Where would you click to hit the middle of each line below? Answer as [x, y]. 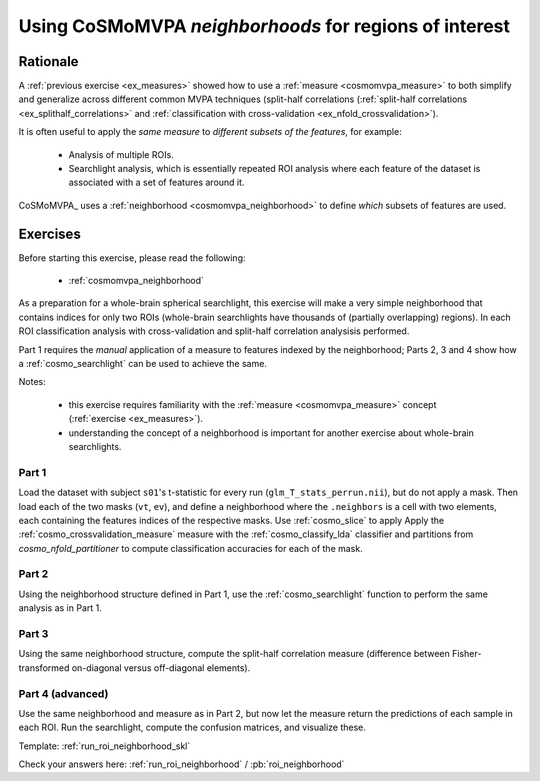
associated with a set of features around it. [156, 182]
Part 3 [33, 633]
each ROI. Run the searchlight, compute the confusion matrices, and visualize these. [192, 727]
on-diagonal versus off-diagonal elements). [161, 667]
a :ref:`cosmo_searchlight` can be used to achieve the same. [142, 364]
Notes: [32, 382]
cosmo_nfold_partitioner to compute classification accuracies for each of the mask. [191, 548]
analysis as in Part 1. [60, 608]
